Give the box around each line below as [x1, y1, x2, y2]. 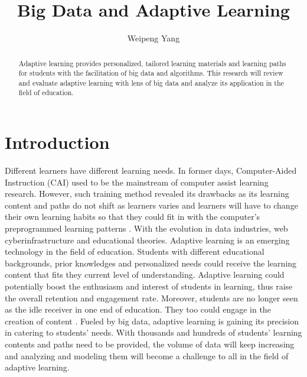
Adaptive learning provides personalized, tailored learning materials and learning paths [18, 58, 286, 68]
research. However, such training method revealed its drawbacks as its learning [5, 187, 289, 200]
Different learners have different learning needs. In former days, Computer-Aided [5, 164, 297, 177]
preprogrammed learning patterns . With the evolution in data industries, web [5, 222, 288, 235]
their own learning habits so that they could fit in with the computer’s [5, 210, 260, 223]
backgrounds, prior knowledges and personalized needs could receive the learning [5, 256, 297, 269]
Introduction [5, 130, 110, 154]
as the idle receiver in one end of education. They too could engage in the [5, 303, 271, 316]
